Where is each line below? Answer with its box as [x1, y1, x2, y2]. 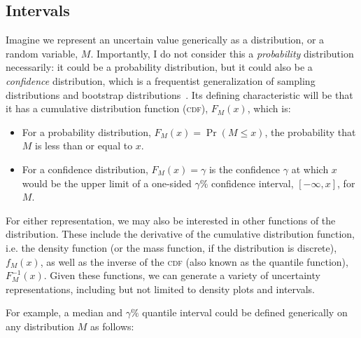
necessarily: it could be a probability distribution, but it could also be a [6, 60, 313, 74]
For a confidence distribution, [22, 161, 148, 176]
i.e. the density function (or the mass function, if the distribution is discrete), [6, 240, 337, 255]
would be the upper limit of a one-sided [22, 175, 192, 190]
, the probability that [264, 124, 356, 139]
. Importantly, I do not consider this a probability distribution [90, 46, 354, 60]
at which [291, 161, 329, 176]
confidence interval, [211, 175, 294, 190]
